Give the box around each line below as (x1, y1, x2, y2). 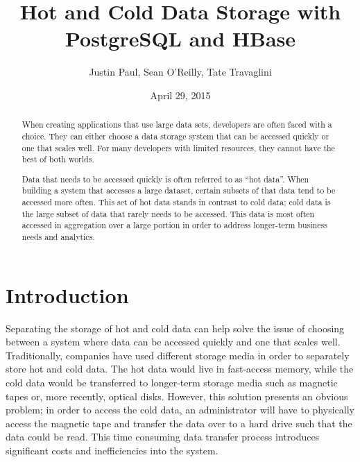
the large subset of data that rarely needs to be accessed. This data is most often (22, 207, 315, 219)
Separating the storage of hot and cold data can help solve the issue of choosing (6, 320, 345, 335)
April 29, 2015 (150, 87, 211, 102)
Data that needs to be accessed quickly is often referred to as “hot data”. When (22, 173, 309, 185)
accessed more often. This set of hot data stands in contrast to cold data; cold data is (22, 196, 331, 208)
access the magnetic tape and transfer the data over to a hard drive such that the (6, 416, 352, 430)
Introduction (6, 280, 129, 309)
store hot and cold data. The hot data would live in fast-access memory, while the (6, 361, 354, 376)
